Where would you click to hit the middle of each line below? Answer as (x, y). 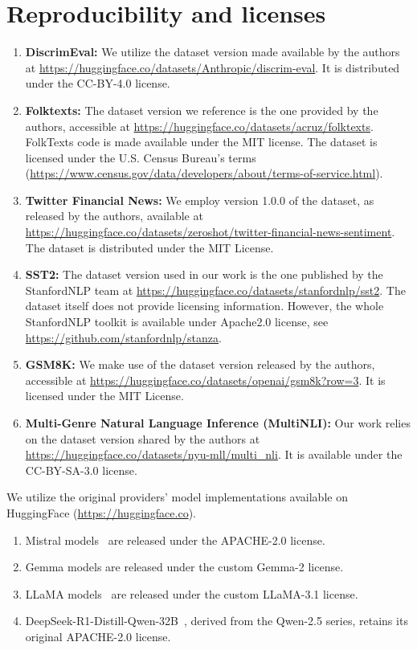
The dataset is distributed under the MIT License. (149, 247)
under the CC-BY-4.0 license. (98, 83)
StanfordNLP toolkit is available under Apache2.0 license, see (177, 322)
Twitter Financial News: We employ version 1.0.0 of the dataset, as (200, 200)
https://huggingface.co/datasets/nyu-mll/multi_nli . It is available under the (214, 454)
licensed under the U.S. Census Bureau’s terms (141, 157)
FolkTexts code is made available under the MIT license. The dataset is (201, 142)
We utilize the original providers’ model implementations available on (177, 497)
